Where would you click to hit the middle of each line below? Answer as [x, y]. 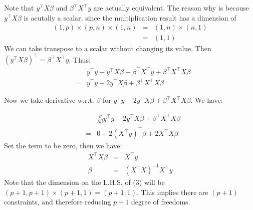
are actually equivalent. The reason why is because [171, 8]
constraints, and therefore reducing [58, 202]
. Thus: [80, 59]
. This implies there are [173, 192]
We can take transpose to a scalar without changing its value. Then [108, 48]
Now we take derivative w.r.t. [49, 100]
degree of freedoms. [161, 202]
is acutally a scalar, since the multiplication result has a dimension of [130, 17]
